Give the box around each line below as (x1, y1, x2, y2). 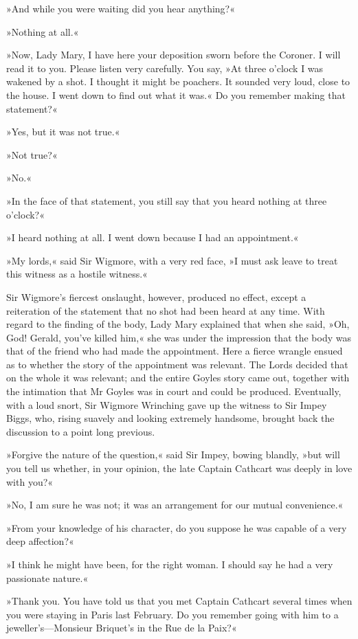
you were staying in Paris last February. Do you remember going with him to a (6, 607, 339, 621)
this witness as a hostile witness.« (6, 267, 148, 281)
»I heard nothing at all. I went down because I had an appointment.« (6, 230, 299, 245)
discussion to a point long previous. (6, 424, 155, 438)
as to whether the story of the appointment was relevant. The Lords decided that (6, 357, 348, 371)
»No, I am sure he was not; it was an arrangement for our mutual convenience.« (6, 497, 344, 512)
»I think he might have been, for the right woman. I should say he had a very (6, 557, 333, 571)
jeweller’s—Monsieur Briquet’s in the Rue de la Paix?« (6, 620, 237, 635)
